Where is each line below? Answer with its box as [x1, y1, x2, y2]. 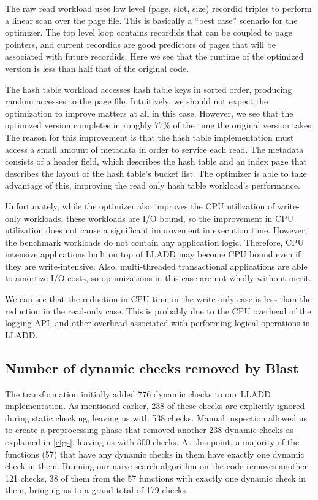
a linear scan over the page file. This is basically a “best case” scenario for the [5, 14, 298, 26]
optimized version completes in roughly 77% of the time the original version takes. [5, 119, 314, 131]
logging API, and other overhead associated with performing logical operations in [5, 316, 311, 329]
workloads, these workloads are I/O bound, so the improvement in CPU [23, 211, 294, 224]
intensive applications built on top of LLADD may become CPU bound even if [5, 248, 301, 260]
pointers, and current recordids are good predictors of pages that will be [5, 37, 276, 50]
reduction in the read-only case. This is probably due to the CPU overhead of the [5, 304, 311, 317]
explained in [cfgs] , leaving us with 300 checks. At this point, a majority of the [5, 436, 300, 448]
